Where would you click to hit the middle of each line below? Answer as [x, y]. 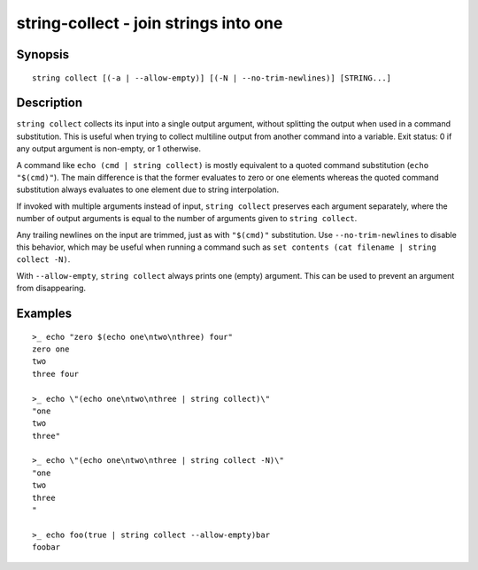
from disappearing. [51, 289]
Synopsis [43, 54]
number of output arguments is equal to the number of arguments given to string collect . [187, 219]
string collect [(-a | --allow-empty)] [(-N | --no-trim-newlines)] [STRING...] [212, 78]
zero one [51, 349]
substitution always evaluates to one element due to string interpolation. [148, 189]
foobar [46, 547]
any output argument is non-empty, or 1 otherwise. [108, 149]
